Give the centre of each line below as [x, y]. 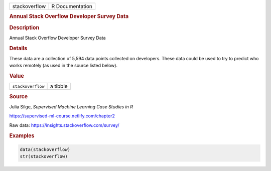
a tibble [59, 86]
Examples [22, 135]
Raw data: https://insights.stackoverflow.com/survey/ [64, 125]
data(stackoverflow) [45, 150]
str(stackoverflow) [44, 156]
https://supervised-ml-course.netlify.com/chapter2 [62, 116]
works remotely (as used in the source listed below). [63, 66]
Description [24, 28]
